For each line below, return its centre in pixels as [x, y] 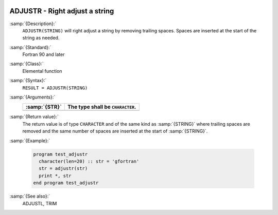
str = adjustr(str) [63, 169]
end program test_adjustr [66, 183]
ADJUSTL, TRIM [40, 203]
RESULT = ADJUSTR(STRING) [55, 88]
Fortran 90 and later [44, 54]
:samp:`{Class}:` [27, 64]
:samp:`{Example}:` [30, 141]
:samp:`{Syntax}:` [28, 81]
